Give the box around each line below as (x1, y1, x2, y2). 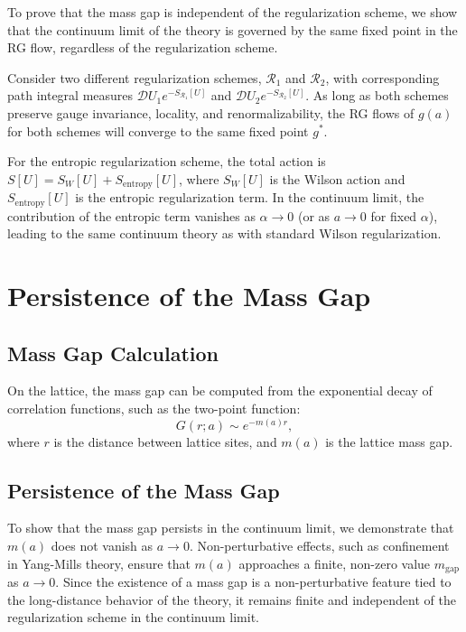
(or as (297, 206, 331, 225)
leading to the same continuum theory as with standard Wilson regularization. (7, 224, 442, 243)
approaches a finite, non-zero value (238, 553, 431, 572)
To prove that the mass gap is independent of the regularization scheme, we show (7, 3, 458, 21)
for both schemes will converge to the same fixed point (7, 121, 309, 140)
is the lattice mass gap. (325, 432, 453, 451)
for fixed (370, 206, 417, 225)
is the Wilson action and (269, 169, 405, 188)
